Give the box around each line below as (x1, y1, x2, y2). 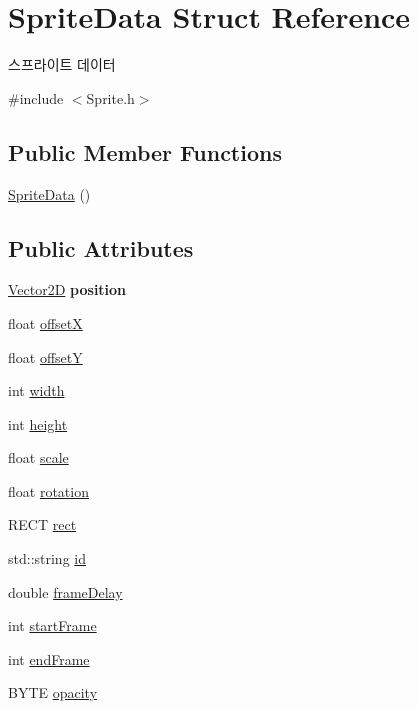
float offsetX (8, 312, 83, 333)
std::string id (8, 548, 87, 569)
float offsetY (8, 346, 83, 367)
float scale (8, 447, 69, 468)
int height (8, 413, 68, 434)
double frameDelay (8, 581, 123, 602)
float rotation (8, 480, 89, 501)
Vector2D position (8, 279, 127, 300)
